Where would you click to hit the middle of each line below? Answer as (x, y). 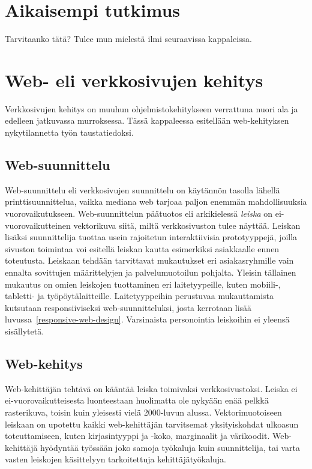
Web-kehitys (44, 363)
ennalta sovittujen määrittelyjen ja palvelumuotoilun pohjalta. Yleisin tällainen (151, 272)
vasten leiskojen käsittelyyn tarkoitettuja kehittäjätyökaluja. (115, 459)
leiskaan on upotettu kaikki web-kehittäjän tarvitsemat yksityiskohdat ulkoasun (152, 424)
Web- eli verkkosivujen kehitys (134, 80)
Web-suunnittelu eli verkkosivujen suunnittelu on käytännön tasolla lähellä (142, 189)
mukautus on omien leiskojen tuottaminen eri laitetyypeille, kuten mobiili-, (143, 284)
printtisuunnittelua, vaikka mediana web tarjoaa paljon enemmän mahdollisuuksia (156, 201)
